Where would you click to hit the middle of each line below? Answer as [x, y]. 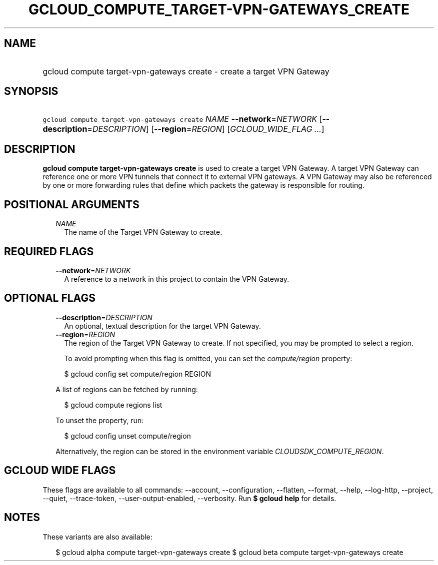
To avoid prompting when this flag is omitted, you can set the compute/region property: [208, 358]
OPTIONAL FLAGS [50, 298]
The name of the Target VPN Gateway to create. [143, 232]
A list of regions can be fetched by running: [127, 389]
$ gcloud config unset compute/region [127, 436]
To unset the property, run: [100, 420]
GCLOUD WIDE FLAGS [60, 471]
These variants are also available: [97, 537]
